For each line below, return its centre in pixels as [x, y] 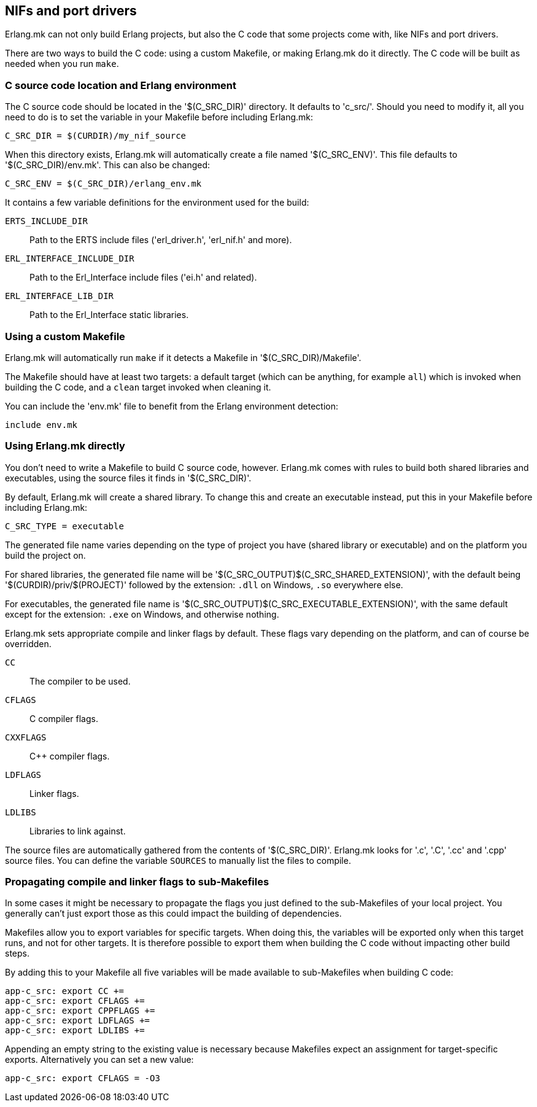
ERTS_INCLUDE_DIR [46, 221]
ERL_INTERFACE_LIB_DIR [60, 296]
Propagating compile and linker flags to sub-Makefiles [137, 882]
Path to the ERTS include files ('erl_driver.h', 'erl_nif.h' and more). [161, 240]
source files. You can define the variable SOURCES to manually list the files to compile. [178, 860]
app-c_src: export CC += [64, 991]
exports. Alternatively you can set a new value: [99, 1060]
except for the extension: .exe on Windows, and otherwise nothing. [142, 614]
